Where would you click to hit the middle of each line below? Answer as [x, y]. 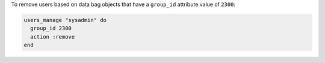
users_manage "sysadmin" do [65, 20]
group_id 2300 [51, 29]
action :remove [53, 37]
